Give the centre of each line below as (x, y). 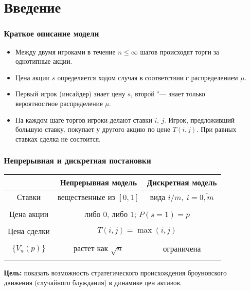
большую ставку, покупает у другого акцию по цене (93, 129)
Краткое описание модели (52, 33)
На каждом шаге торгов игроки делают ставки (84, 119)
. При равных (216, 129)
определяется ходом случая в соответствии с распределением (148, 77)
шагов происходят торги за (179, 51)
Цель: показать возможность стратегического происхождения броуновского (116, 273)
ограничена (182, 249)
